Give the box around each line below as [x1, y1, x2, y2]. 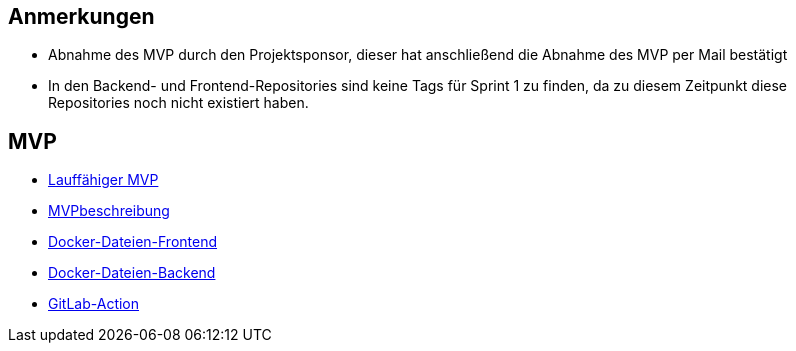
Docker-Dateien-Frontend [48, 233, 218, 251]
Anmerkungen [8, 4, 155, 29]
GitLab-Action [48, 295, 140, 313]
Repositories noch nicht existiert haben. [48, 94, 309, 112]
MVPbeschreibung [48, 202, 170, 220]
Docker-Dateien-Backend [48, 264, 216, 282]
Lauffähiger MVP [48, 171, 159, 189]
